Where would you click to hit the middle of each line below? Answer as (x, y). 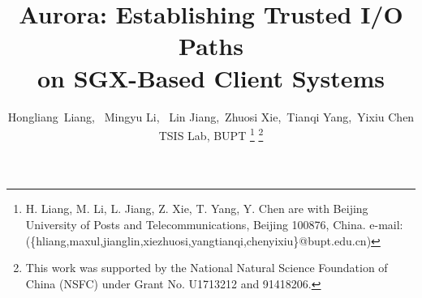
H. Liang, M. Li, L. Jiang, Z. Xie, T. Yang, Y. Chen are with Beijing (197, 209)
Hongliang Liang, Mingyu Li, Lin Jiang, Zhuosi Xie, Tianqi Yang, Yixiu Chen (211, 116)
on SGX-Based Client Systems (211, 77)
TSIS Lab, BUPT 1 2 (211, 134)
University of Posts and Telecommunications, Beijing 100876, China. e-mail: (214, 224)
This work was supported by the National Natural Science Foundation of (207, 268)
